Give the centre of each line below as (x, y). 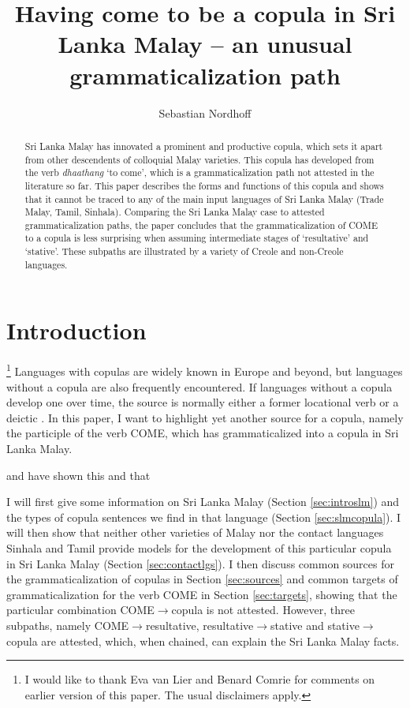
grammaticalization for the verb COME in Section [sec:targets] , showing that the (202, 594)
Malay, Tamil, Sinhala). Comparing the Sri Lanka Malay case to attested (175, 212)
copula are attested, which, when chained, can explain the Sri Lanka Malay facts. (203, 641)
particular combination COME (80, 610)
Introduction (76, 330)
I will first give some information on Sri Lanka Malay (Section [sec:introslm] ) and (203, 502)
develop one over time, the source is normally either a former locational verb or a (203, 402)
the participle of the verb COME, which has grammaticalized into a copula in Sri (203, 433)
